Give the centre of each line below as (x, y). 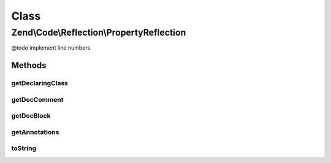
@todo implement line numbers (51, 48)
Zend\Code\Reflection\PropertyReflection (99, 32)
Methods (29, 65)
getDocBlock (31, 116)
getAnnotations (35, 132)
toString (24, 148)
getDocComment (37, 99)
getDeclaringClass (40, 83)
